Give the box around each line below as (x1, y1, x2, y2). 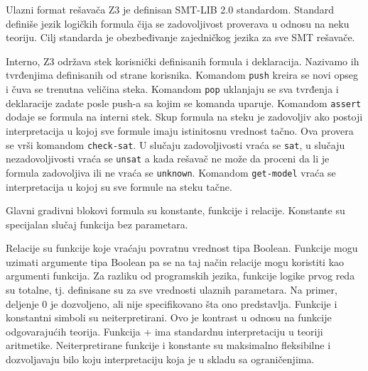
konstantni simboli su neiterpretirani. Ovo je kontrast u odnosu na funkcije (6, 310, 332, 325)
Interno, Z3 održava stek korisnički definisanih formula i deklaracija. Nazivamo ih (6, 53, 359, 68)
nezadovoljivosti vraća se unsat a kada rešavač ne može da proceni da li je (6, 151, 330, 166)
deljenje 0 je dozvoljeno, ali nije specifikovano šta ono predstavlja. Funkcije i (6, 296, 337, 311)
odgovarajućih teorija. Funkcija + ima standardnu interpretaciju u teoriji (6, 323, 323, 338)
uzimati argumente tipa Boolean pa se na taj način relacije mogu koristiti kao (6, 254, 345, 269)
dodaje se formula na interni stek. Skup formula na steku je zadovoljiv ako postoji (6, 109, 363, 124)
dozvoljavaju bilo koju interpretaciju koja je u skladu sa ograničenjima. (6, 352, 315, 367)
